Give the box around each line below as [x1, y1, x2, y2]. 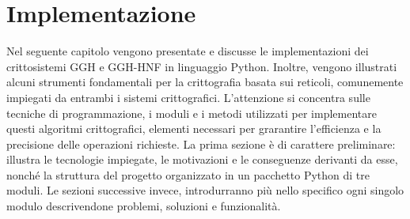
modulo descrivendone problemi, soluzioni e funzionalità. [6, 198, 281, 214]
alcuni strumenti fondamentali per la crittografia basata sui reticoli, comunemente [6, 74, 404, 90]
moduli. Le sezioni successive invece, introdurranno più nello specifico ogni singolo [6, 182, 404, 198]
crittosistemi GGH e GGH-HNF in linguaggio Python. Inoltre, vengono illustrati [6, 58, 397, 74]
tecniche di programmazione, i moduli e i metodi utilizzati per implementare [6, 104, 377, 121]
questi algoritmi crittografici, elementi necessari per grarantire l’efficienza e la [6, 120, 382, 137]
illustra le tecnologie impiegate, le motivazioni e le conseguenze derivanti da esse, [6, 151, 398, 168]
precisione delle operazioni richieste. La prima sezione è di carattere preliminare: [6, 135, 396, 152]
